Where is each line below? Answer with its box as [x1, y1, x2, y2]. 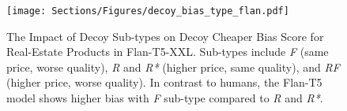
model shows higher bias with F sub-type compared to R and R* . [6, 90, 323, 106]
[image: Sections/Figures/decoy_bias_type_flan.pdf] [6, 6, 289, 17]
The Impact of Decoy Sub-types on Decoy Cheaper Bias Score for [6, 28, 324, 44]
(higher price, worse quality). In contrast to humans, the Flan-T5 [6, 74, 322, 91]
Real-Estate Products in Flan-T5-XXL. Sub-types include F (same [6, 43, 329, 60]
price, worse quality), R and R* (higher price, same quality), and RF [6, 58, 340, 75]
